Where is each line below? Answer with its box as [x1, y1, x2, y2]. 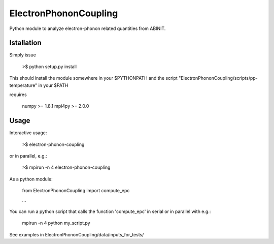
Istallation [9, 39, 42, 47]
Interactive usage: [9, 130, 47, 136]
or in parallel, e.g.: [9, 153, 48, 159]
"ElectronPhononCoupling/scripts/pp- [178, 75, 258, 81]
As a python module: [9, 176, 53, 182]
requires [9, 91, 27, 98]
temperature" [9, 82, 38, 88]
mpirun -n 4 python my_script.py [22, 220, 91, 226]
